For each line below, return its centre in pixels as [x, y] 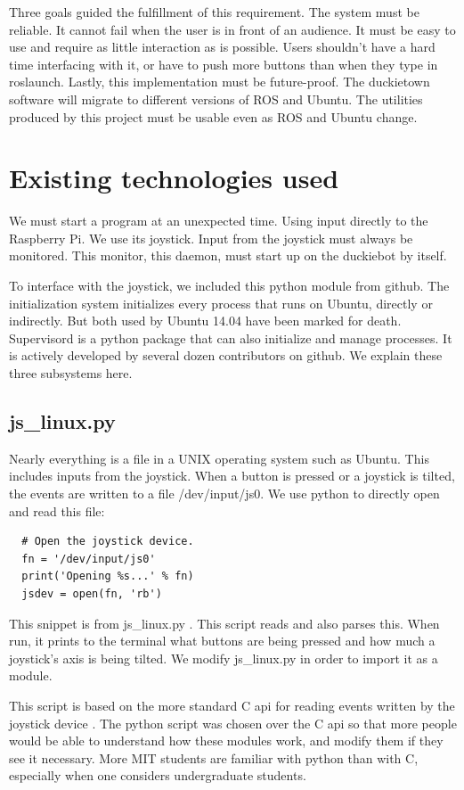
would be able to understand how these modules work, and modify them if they [226, 741]
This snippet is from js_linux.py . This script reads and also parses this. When [224, 623]
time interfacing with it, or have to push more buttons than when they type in [224, 64]
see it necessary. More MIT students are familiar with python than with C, [214, 757]
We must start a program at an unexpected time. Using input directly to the [219, 221]
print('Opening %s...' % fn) [108, 576]
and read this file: [57, 510]
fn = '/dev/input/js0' [89, 559]
